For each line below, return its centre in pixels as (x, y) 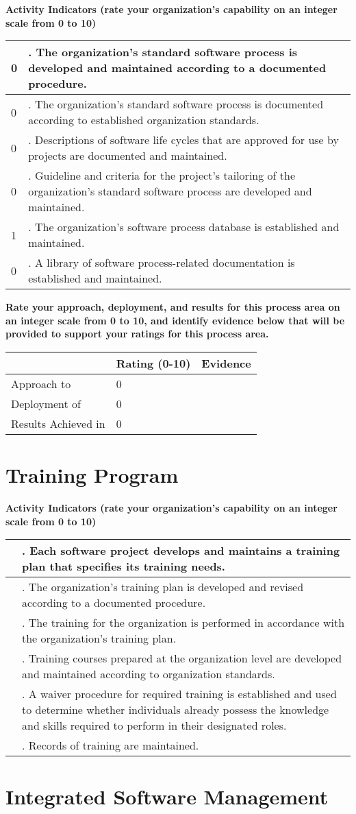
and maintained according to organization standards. (149, 674)
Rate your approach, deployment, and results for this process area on (173, 307)
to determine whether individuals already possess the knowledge (176, 710)
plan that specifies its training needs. (124, 566)
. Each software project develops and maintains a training (181, 551)
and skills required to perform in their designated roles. (154, 726)
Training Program (92, 475)
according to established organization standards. (144, 120)
